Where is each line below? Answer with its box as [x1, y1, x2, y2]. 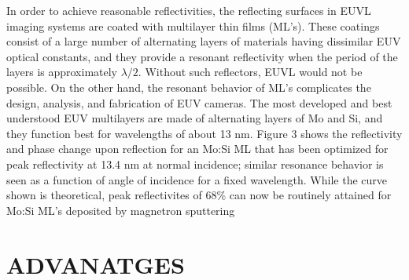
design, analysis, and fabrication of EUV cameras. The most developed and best [6, 94, 392, 111]
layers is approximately [6, 64, 118, 80]
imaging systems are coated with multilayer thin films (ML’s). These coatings [6, 17, 380, 34]
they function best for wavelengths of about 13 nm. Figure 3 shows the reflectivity [6, 125, 403, 141]
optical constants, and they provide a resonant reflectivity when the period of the [6, 48, 398, 64]
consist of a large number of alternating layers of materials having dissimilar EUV [6, 33, 401, 49]
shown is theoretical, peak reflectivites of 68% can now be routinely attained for [6, 187, 392, 203]
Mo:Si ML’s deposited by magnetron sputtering [6, 202, 235, 218]
